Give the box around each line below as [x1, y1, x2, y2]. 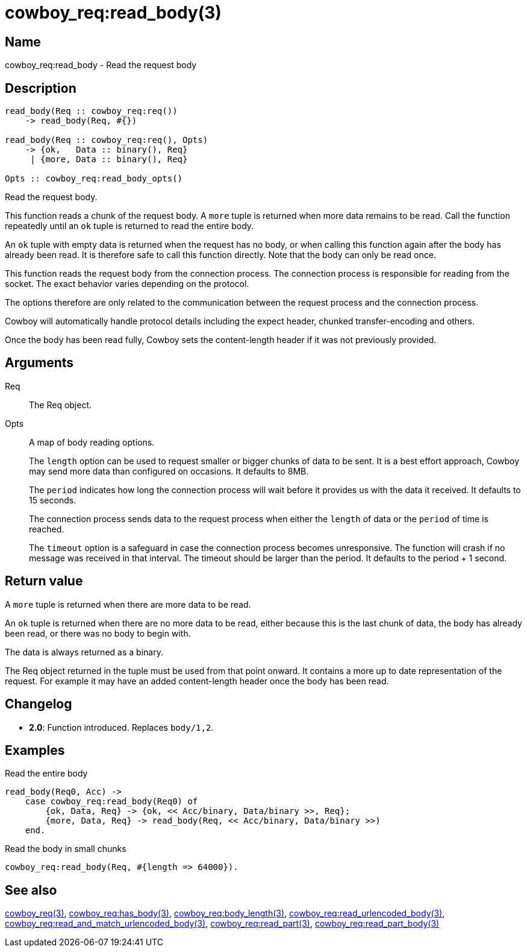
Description [5, 80, 76, 96]
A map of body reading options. [29, 437, 155, 447]
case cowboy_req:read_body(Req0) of [25, 796, 198, 807]
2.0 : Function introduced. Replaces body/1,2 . [29, 722, 214, 733]
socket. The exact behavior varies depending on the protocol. [5, 279, 249, 289]
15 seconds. [29, 494, 76, 505]
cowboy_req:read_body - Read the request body [5, 60, 197, 71]
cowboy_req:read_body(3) [5, 2, 222, 23]
